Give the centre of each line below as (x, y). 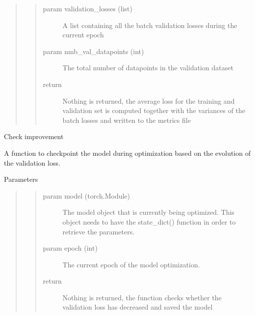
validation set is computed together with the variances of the (154, 110)
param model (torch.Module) (87, 195)
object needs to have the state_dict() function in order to (149, 221)
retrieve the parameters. (99, 231)
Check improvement (34, 136)
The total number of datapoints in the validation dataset (148, 68)
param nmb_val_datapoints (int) (93, 51)
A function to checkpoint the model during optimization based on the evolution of (127, 153)
